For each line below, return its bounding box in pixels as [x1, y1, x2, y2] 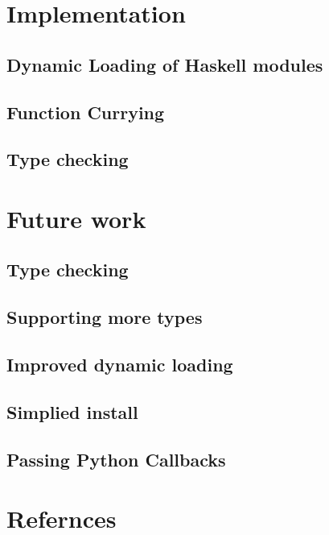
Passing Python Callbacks [6, 446, 226, 471]
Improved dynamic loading [6, 352, 233, 377]
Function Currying [6, 99, 165, 124]
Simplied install [6, 399, 138, 424]
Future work [6, 201, 146, 234]
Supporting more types [6, 305, 203, 330]
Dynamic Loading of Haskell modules [6, 52, 323, 77]
